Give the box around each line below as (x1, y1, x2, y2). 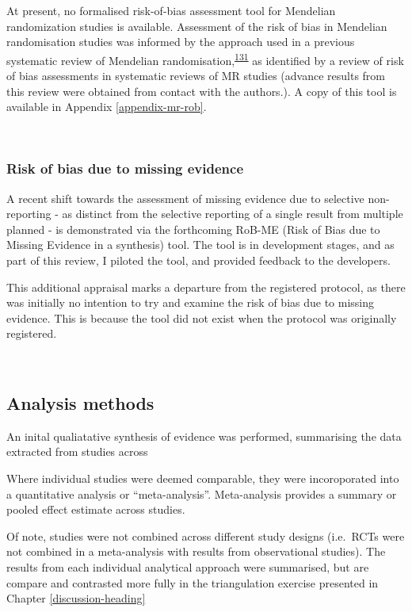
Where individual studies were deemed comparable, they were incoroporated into (6, 469, 399, 486)
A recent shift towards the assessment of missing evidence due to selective (6, 189, 364, 206)
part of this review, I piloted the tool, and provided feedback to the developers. (6, 252, 391, 268)
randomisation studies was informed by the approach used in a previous (6, 33, 355, 50)
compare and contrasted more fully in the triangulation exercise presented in (6, 574, 379, 591)
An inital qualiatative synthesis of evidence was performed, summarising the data (6, 427, 402, 444)
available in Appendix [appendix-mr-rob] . (6, 98, 207, 115)
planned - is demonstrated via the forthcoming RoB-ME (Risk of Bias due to (6, 220, 380, 237)
